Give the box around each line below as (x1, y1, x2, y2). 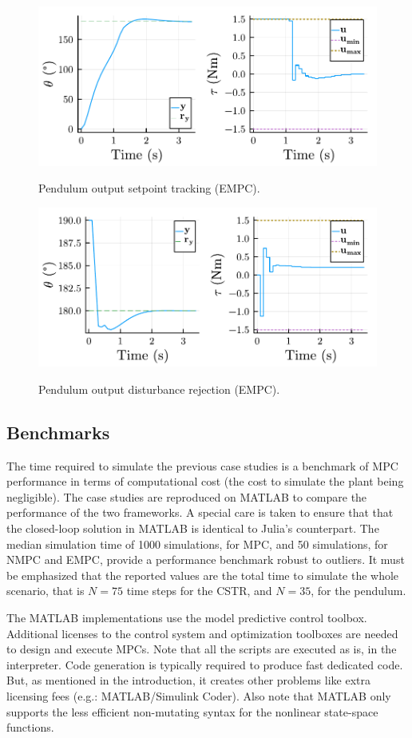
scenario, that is (6, 582, 85, 599)
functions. (6, 719, 54, 736)
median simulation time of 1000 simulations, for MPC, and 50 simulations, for (6, 535, 388, 552)
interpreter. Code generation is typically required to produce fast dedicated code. (6, 656, 403, 673)
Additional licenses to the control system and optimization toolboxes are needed (6, 625, 398, 641)
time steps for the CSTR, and (126, 582, 272, 599)
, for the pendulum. (311, 582, 406, 599)
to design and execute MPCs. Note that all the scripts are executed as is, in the (6, 641, 397, 657)
